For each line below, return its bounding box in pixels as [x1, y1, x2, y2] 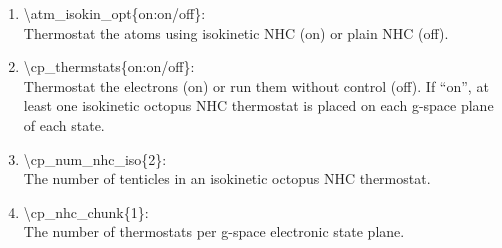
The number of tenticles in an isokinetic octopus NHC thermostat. [23, 168, 431, 189]
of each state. [23, 114, 105, 135]
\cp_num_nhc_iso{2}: [23, 148, 167, 169]
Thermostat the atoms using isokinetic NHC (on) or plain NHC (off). [23, 22, 449, 43]
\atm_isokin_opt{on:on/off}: [23, 3, 206, 23]
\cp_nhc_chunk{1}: [23, 201, 149, 222]
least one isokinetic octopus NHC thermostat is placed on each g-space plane [23, 95, 494, 116]
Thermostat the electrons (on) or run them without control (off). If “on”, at [23, 75, 489, 96]
